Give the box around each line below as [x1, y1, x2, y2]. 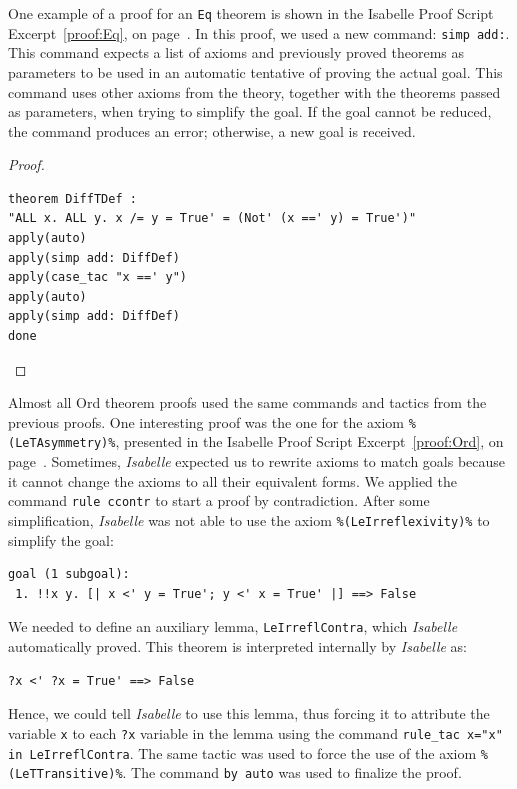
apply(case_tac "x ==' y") [8, 270, 187, 285]
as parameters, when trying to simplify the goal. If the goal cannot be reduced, [8, 101, 492, 122]
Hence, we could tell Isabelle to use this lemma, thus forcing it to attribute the [8, 703, 490, 724]
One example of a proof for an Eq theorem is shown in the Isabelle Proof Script [8, 3, 494, 23]
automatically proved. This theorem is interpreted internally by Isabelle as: [8, 636, 467, 657]
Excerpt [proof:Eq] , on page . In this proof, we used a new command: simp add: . [8, 22, 510, 43]
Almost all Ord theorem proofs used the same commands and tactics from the [8, 392, 487, 413]
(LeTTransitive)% [8, 767, 123, 782]
